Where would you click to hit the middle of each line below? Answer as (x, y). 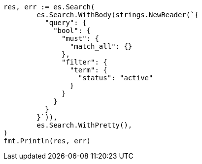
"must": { (80, 38)
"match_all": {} (101, 46)
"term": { (88, 70)
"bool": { (72, 31)
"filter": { (84, 62)
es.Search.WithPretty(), (84, 125)
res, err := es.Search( (49, 7)
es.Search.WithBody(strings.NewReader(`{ (118, 15)
